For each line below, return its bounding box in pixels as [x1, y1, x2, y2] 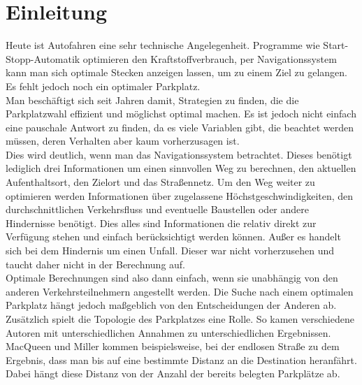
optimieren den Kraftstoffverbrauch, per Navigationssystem [82, 51, 337, 66]
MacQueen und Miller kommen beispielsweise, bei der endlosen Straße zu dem [6, 339, 340, 354]
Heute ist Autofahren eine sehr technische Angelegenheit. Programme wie [6, 38, 320, 52]
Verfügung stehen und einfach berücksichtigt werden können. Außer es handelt [6, 229, 341, 244]
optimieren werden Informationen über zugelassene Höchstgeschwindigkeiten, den [6, 188, 354, 203]
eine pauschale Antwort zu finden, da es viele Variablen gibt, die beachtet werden [6, 119, 354, 134]
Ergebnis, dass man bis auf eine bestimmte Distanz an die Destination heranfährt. [6, 352, 357, 367]
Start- [323, 38, 349, 52]
